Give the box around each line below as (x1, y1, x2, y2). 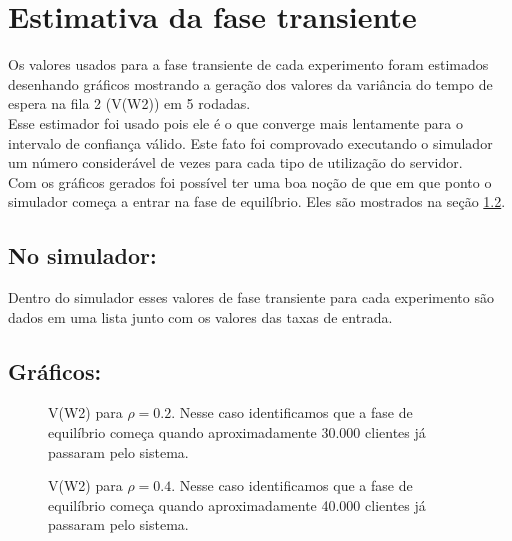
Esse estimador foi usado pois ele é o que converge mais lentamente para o (8, 112, 463, 133)
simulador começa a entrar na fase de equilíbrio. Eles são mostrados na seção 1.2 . (8, 191, 506, 212)
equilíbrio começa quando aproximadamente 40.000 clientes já (48, 494, 426, 515)
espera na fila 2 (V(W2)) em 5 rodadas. (8, 93, 251, 114)
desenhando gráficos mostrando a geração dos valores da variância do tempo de (8, 73, 493, 94)
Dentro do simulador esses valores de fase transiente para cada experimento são (8, 287, 494, 308)
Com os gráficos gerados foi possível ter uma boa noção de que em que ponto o (8, 171, 492, 192)
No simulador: (8, 240, 157, 271)
